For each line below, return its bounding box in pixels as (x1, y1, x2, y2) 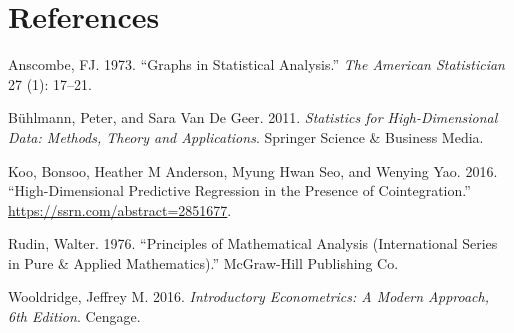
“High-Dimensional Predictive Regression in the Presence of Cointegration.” (8, 180, 471, 201)
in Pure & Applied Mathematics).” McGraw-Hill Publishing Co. (8, 252, 399, 273)
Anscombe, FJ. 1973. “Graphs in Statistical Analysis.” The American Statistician (8, 54, 505, 75)
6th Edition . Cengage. (8, 306, 141, 327)
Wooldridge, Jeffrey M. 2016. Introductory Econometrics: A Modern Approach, (8, 286, 489, 307)
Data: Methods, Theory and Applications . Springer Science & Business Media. (8, 126, 484, 147)
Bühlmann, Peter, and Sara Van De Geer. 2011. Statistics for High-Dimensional (8, 107, 498, 128)
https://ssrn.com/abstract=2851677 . (8, 199, 232, 220)
